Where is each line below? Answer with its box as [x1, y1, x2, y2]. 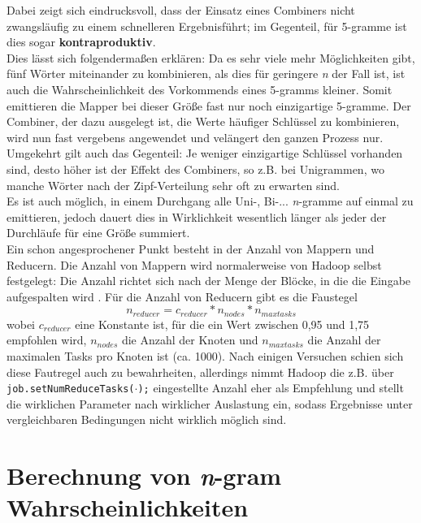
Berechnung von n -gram [7, 459, 282, 493]
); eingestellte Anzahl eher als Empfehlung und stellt [137, 379, 404, 396]
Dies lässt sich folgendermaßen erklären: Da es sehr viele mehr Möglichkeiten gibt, [7, 49, 415, 66]
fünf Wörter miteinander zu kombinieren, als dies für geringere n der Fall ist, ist [7, 65, 406, 82]
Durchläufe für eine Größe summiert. [7, 224, 190, 241]
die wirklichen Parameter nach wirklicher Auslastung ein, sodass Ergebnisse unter [7, 395, 413, 412]
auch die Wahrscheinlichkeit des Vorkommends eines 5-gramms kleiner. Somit [7, 80, 393, 97]
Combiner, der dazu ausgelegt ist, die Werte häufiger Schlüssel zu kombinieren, [7, 113, 400, 130]
